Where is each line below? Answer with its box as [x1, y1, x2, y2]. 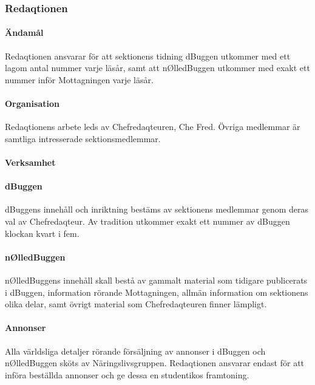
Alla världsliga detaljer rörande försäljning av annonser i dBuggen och [5, 344, 266, 357]
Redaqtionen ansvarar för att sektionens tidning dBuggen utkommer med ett [5, 49, 291, 62]
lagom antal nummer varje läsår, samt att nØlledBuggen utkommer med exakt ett [5, 61, 310, 74]
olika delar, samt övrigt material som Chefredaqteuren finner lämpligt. [5, 298, 267, 310]
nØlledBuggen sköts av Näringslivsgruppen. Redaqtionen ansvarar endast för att [5, 356, 305, 369]
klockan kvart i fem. [5, 227, 80, 239]
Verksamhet [5, 156, 56, 168]
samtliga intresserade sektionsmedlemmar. [5, 132, 161, 145]
